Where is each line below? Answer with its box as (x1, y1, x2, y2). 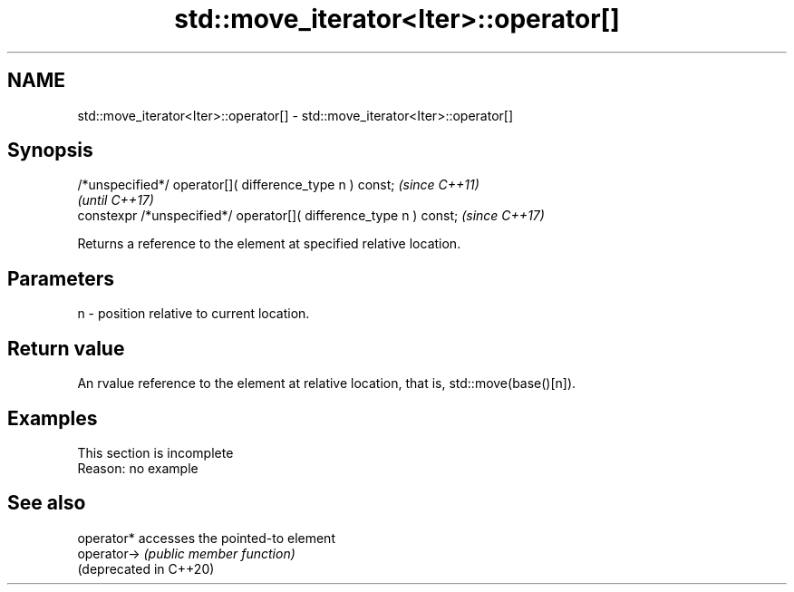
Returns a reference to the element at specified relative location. (77, 236, 461, 252)
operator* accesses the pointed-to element (77, 529, 335, 546)
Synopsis (7, 139, 93, 162)
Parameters (7, 267, 114, 290)
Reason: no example (77, 460, 198, 476)
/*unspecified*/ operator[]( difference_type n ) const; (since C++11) (77, 177, 479, 193)
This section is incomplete (77, 444, 234, 461)
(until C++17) (77, 192, 154, 209)
